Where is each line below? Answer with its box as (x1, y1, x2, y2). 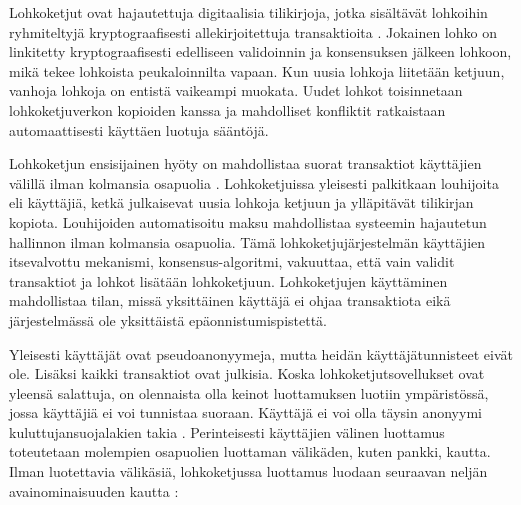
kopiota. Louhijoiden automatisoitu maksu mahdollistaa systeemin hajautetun (9, 211, 487, 232)
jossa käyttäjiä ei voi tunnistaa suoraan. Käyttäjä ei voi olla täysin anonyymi (9, 402, 482, 423)
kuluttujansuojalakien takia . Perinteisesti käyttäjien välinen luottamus (9, 421, 445, 442)
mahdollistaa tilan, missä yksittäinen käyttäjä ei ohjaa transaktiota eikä (9, 290, 451, 311)
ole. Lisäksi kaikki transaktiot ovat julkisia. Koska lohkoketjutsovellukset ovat (9, 363, 485, 384)
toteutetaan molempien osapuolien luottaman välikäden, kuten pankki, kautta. (9, 441, 491, 462)
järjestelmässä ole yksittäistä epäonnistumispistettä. (9, 309, 327, 330)
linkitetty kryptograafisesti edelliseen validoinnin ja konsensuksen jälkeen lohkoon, (9, 41, 512, 62)
